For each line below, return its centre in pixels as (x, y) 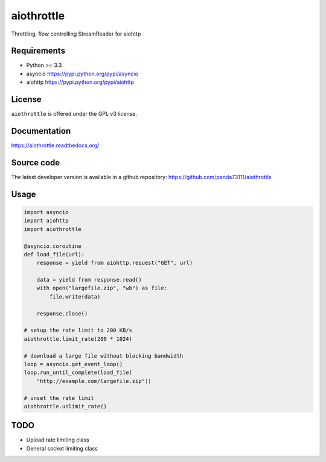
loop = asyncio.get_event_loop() (73, 364)
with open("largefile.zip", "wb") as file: (102, 288)
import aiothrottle (53, 229)
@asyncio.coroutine (53, 246)
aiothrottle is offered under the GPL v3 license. (74, 114)
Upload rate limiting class (58, 440)
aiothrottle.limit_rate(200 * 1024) (78, 339)
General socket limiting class (62, 448)
